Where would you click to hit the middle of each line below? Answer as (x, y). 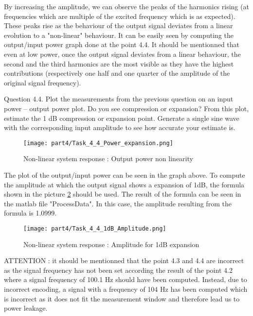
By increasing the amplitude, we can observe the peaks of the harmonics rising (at (126, 6)
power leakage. (26, 308)
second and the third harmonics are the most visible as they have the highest (119, 63)
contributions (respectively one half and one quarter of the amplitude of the (117, 73)
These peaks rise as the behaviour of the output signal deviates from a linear (118, 25)
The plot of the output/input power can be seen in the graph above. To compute (125, 175)
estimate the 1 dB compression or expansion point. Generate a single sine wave (122, 118)
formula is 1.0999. (30, 213)
